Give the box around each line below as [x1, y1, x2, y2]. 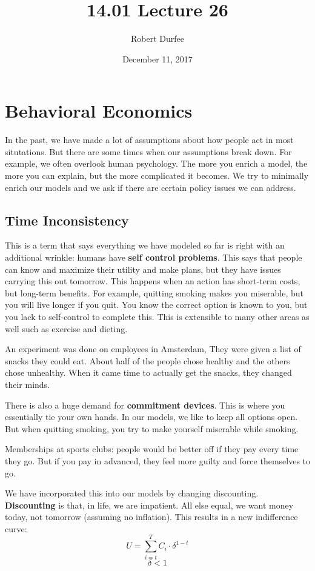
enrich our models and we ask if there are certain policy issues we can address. [5, 181, 296, 193]
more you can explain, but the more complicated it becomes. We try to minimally [5, 169, 309, 182]
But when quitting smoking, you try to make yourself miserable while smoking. [5, 422, 299, 435]
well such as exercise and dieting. [5, 322, 128, 335]
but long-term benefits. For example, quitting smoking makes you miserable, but [5, 286, 303, 299]
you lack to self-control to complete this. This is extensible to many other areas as [5, 310, 310, 322]
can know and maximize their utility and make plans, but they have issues [5, 262, 281, 275]
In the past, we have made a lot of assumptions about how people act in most [5, 133, 294, 146]
